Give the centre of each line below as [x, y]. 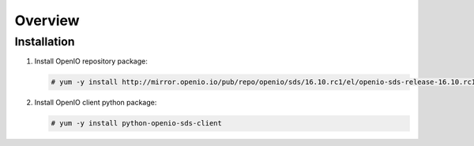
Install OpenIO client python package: [96, 103]
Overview [47, 20]
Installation [45, 42]
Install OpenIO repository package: [91, 61]
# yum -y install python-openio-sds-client [137, 123]
